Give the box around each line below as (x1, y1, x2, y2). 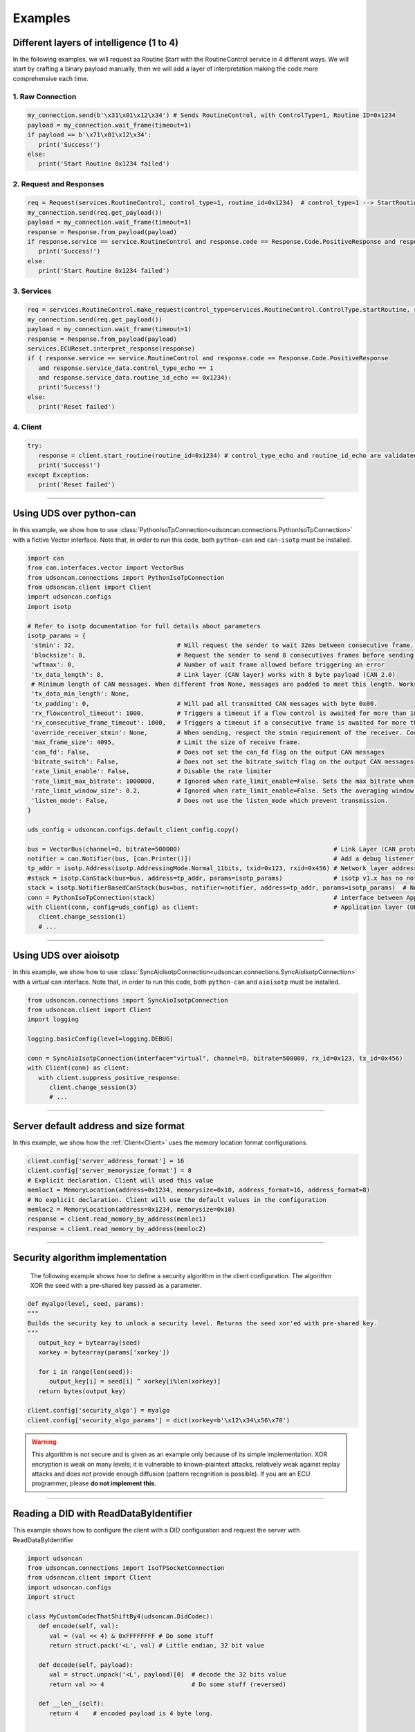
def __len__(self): (38, 1699, 104, 1708)
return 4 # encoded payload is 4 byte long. (49, 1709, 214, 1717)
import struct (27, 1593, 75, 1601)
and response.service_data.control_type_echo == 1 (38, 364, 214, 372)
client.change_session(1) (38, 913, 127, 921)
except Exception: (27, 471, 90, 479)
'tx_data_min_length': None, (31, 690, 130, 698)
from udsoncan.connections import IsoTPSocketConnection (27, 1564, 225, 1572)
